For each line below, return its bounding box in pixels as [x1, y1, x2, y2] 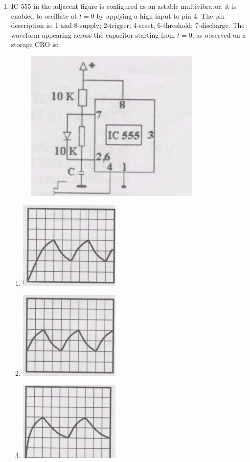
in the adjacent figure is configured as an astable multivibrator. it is [33, 1, 237, 11]
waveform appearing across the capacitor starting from [11, 29, 175, 40]
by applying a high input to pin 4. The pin [96, 10, 225, 21]
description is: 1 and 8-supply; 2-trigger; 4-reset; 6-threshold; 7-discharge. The [11, 20, 245, 30]
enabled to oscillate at [11, 10, 77, 21]
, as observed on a [192, 29, 246, 40]
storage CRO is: [11, 39, 59, 49]
